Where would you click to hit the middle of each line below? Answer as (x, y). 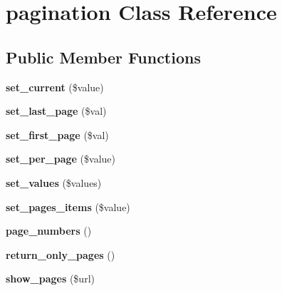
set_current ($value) (55, 87)
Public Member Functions (103, 57)
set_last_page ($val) (56, 111)
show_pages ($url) (50, 279)
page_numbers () (49, 231)
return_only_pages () (61, 254)
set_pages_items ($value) (68, 206)
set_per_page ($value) (61, 159)
